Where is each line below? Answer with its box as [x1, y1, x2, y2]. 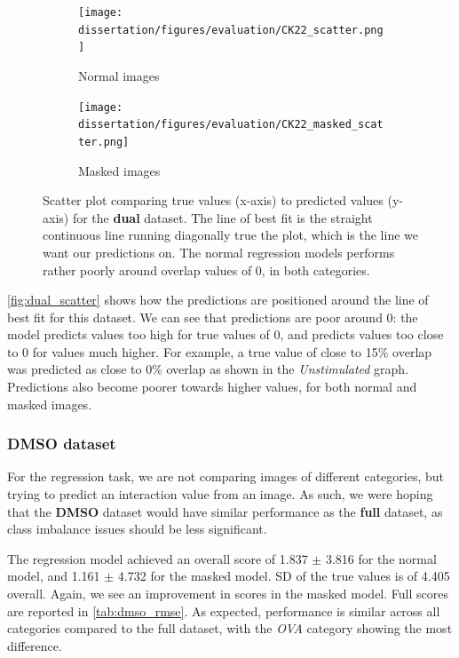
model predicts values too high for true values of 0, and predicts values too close [7, 325, 444, 344]
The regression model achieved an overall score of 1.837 [7, 549, 308, 567]
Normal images [78, 66, 160, 84]
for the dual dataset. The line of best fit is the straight [72, 208, 373, 226]
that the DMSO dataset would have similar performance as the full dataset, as [7, 502, 443, 520]
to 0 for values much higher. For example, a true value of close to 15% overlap [7, 342, 432, 361]
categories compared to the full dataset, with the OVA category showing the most [7, 619, 453, 638]
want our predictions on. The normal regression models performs [43, 242, 395, 261]
